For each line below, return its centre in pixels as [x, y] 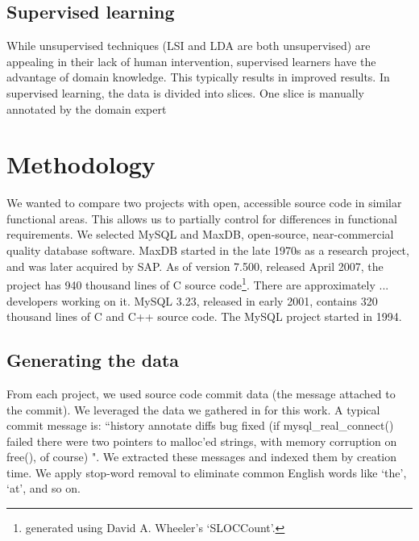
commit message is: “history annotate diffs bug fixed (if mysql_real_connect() [200, 425]
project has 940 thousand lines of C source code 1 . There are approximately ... [198, 283]
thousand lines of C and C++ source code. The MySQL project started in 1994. [204, 316]
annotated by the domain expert [87, 108]
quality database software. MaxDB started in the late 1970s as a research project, [208, 250]
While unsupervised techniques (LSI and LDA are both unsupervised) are [189, 46]
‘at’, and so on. [44, 488]
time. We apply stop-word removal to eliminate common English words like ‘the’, [207, 472]
